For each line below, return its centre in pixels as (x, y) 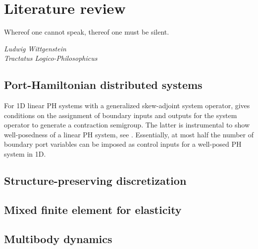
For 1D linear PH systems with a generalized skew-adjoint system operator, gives (127, 105)
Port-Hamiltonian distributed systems (103, 85)
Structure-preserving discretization (95, 181)
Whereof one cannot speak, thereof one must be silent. (87, 32)
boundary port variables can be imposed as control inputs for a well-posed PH (123, 144)
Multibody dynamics (58, 238)
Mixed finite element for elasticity (93, 209)
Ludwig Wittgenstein (35, 48)
